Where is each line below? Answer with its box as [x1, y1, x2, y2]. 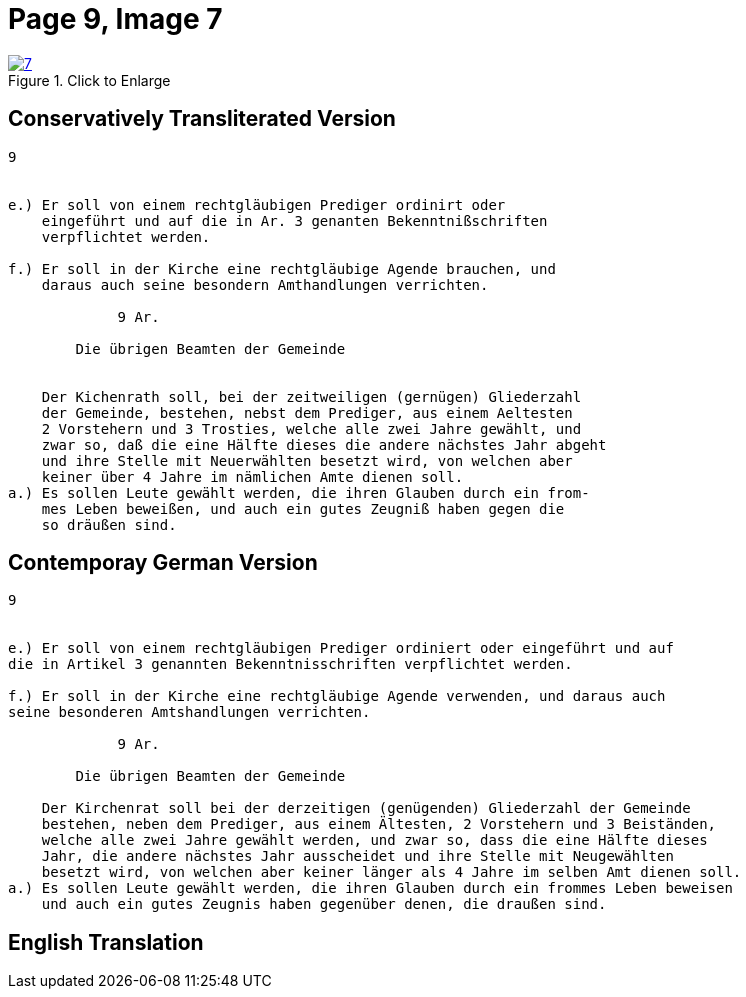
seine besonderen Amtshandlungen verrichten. [8, 704, 371, 721]
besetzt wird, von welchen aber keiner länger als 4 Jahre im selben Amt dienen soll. [41, 864, 742, 881]
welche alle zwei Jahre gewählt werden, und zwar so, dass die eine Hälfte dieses [41, 832, 708, 849]
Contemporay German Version [8, 550, 318, 576]
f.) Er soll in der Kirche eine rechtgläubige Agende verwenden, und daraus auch [8, 688, 666, 705]
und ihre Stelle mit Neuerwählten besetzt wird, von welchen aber [41, 452, 573, 469]
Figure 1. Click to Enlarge [8, 71, 171, 89]
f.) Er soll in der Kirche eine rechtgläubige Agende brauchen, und [8, 260, 556, 277]
